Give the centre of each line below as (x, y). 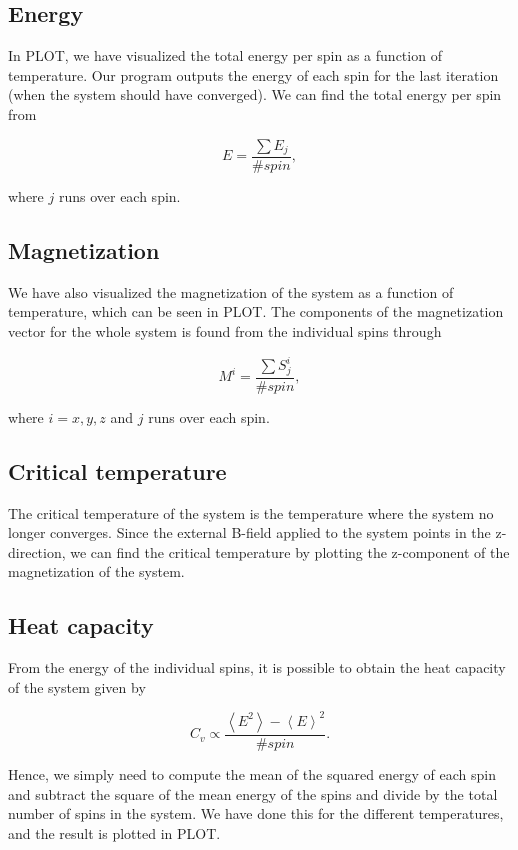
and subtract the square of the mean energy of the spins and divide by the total (253, 793)
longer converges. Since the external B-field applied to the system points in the (249, 532)
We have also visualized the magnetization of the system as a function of (231, 291)
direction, (37, 551)
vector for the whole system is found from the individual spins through (225, 331)
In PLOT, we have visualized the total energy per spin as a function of (225, 55)
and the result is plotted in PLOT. (114, 832)
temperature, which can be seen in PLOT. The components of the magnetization (256, 311)
